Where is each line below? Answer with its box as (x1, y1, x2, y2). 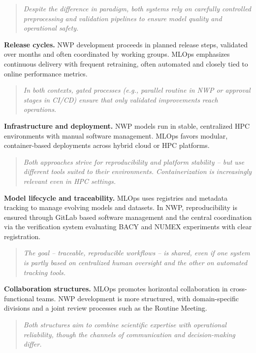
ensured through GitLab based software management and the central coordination (4, 212, 252, 222)
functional (4, 293, 34, 303)
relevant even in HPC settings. (23, 176, 116, 186)
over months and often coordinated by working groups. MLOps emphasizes (4, 49, 230, 59)
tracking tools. (23, 267, 66, 277)
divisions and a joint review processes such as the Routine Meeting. (4, 303, 207, 313)
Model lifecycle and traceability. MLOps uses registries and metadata (4, 192, 228, 203)
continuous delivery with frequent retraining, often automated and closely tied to (4, 58, 248, 69)
